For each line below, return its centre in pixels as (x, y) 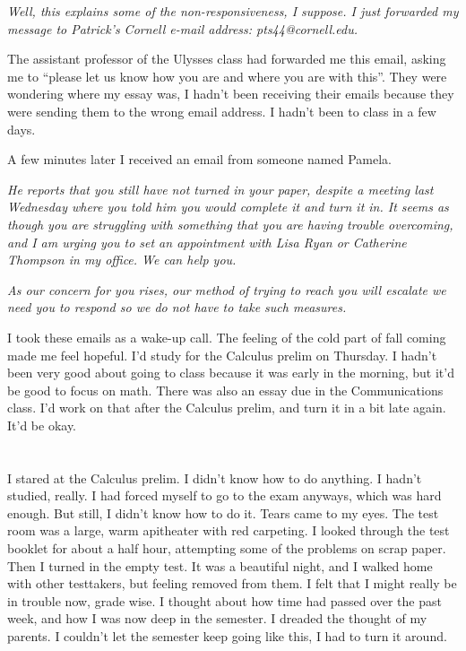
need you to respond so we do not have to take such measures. (177, 307)
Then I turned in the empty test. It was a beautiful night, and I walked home (220, 565)
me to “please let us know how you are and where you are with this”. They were (227, 76)
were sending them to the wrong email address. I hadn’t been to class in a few (222, 111)
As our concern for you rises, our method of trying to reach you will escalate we (227, 289)
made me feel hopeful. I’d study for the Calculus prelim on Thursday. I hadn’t (222, 355)
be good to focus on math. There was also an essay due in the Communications (225, 390)
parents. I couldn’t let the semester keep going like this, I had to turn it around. (227, 636)
